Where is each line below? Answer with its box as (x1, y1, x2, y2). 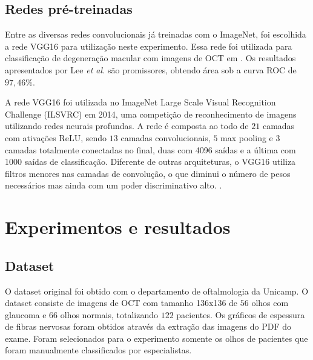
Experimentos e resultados (5, 215, 231, 239)
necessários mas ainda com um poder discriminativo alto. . (5, 179, 222, 192)
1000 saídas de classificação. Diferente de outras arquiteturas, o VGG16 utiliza (5, 155, 296, 168)
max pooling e (220, 131, 273, 144)
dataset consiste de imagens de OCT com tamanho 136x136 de (5, 296, 238, 309)
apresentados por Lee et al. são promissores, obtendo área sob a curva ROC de (5, 63, 297, 76)
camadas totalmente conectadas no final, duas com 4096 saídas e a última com (5, 143, 296, 156)
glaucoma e (5, 308, 47, 321)
